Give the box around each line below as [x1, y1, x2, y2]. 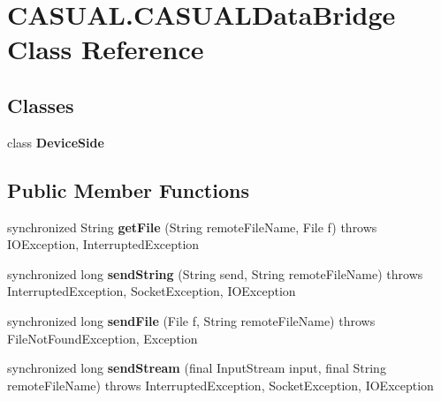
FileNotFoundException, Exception [7, 329, 198, 347]
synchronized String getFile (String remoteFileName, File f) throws [7, 217, 377, 236]
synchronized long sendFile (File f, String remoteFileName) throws [7, 311, 376, 329]
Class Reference [7, 31, 204, 67]
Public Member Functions [7, 176, 249, 203]
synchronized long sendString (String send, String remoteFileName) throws [7, 264, 423, 283]
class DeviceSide [7, 132, 104, 151]
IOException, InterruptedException [7, 235, 200, 253]
